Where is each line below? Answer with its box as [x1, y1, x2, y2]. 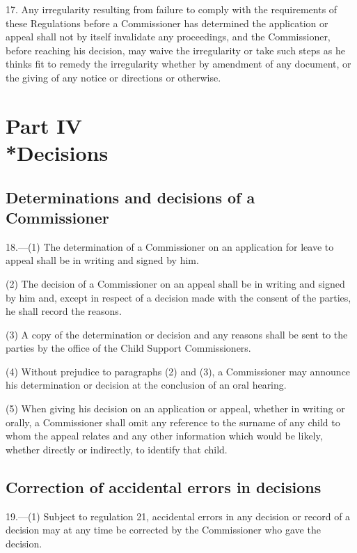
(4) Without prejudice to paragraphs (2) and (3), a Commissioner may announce [6, 364, 351, 378]
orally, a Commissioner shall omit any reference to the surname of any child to [6, 414, 340, 429]
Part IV [6, 111, 82, 139]
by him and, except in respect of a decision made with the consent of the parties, [6, 290, 351, 304]
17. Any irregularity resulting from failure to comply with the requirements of [6, 2, 338, 16]
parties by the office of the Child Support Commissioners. [6, 341, 251, 355]
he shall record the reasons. [6, 304, 122, 318]
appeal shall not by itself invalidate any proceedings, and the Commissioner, [6, 29, 331, 44]
